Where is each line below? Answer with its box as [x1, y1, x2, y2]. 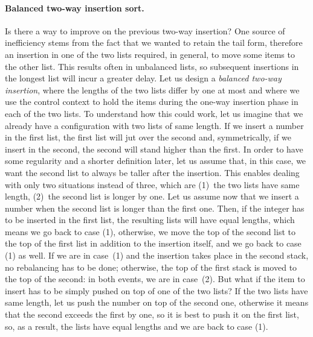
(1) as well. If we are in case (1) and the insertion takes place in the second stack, [5, 249, 309, 262]
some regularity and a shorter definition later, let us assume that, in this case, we [5, 154, 306, 167]
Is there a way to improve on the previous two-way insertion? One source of [5, 24, 285, 37]
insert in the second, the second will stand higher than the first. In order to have [5, 142, 303, 155]
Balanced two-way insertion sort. [5, 1, 144, 14]
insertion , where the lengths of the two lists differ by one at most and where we [5, 83, 300, 96]
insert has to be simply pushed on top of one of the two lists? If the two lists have [5, 284, 308, 297]
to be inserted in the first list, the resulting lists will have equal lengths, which [5, 213, 295, 226]
